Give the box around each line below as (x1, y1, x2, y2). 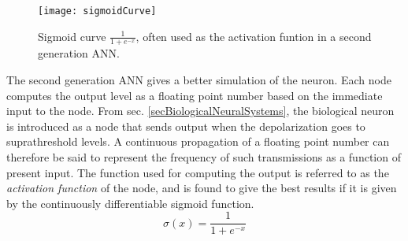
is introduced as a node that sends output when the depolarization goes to (6, 117, 365, 134)
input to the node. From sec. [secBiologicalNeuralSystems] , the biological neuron (6, 102, 395, 119)
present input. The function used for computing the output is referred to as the (6, 164, 389, 180)
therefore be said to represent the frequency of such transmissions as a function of (6, 149, 401, 165)
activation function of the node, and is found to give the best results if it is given (6, 180, 397, 196)
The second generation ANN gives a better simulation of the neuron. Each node (6, 72, 391, 88)
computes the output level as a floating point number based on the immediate (6, 87, 383, 103)
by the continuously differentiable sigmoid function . (6, 195, 254, 211)
